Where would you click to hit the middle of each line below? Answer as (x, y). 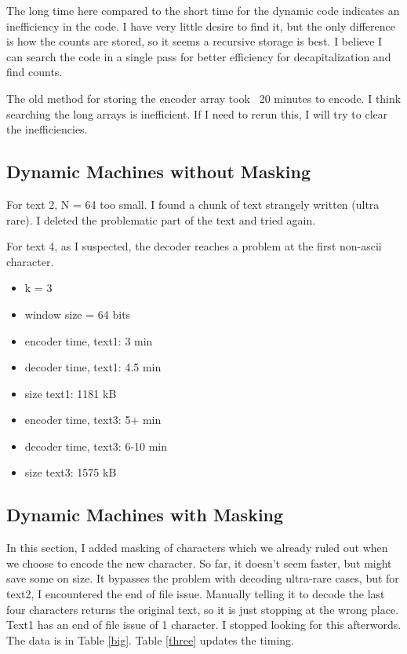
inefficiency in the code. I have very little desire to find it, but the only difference (201, 26)
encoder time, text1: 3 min (89, 340)
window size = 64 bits (78, 314)
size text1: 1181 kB (71, 393)
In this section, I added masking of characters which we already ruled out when (197, 548)
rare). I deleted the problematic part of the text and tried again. (161, 219)
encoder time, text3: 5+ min (93, 420)
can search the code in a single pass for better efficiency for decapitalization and (199, 56)
